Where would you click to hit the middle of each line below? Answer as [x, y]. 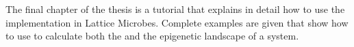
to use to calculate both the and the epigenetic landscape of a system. [152, 36]
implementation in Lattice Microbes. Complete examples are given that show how [177, 22]
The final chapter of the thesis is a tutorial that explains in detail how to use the [175, 9]
